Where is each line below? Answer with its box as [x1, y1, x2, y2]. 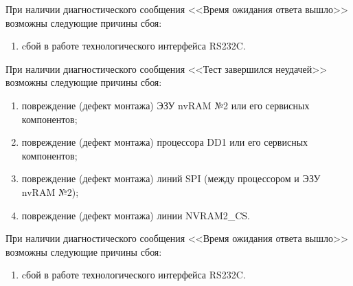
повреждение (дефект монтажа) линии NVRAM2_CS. [21, 208, 251, 222]
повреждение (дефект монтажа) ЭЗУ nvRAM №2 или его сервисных [21, 98, 310, 112]
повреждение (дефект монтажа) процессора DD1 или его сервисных [21, 135, 308, 149]
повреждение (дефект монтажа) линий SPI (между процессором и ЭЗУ [21, 171, 321, 186]
